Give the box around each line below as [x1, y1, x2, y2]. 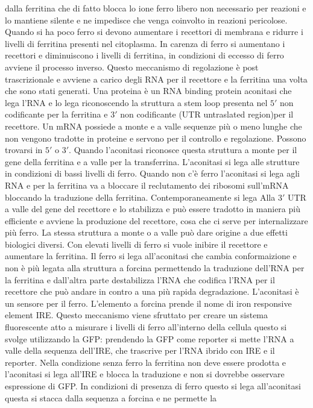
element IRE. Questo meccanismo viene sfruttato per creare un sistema [5, 309, 268, 321]
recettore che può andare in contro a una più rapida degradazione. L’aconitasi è [5, 285, 299, 298]
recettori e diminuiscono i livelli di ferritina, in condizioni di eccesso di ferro [5, 49, 284, 61]
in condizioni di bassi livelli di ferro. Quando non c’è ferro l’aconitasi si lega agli [5, 167, 300, 180]
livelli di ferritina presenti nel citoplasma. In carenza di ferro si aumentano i [5, 37, 285, 49]
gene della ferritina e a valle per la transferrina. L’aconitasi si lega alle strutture [5, 155, 300, 168]
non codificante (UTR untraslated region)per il [120, 108, 294, 121]
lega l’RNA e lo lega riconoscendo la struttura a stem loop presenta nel [5, 96, 268, 108]
